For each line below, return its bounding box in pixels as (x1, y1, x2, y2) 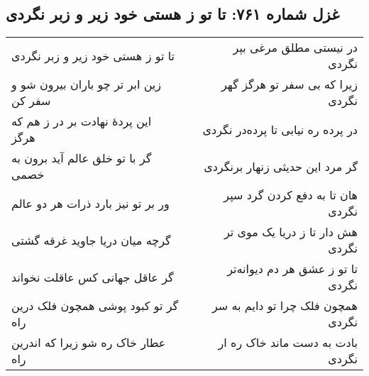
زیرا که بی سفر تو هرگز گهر (221, 76, 358, 93)
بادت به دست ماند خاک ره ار (218, 334, 358, 351)
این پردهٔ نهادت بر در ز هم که (11, 113, 152, 130)
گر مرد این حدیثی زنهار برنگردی (204, 157, 358, 175)
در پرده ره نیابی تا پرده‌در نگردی (202, 121, 358, 138)
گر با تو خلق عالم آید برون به (11, 150, 152, 167)
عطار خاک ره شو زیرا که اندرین (11, 334, 166, 351)
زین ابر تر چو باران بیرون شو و (11, 76, 162, 93)
